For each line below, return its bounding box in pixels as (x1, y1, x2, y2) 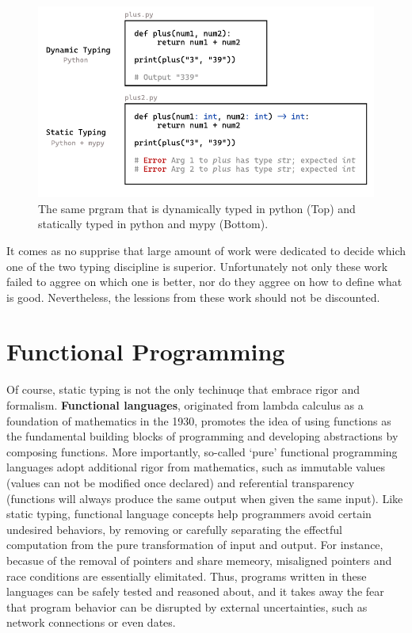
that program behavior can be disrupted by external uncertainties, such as (6, 598, 368, 615)
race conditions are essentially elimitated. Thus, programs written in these (6, 567, 367, 584)
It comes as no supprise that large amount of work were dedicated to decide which (6, 242, 406, 258)
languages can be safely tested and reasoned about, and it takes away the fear (6, 583, 384, 600)
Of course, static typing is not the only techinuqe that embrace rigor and (6, 381, 360, 398)
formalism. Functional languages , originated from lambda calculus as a (6, 397, 364, 414)
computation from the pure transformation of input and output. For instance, (6, 536, 383, 553)
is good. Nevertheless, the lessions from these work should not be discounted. (6, 288, 380, 305)
